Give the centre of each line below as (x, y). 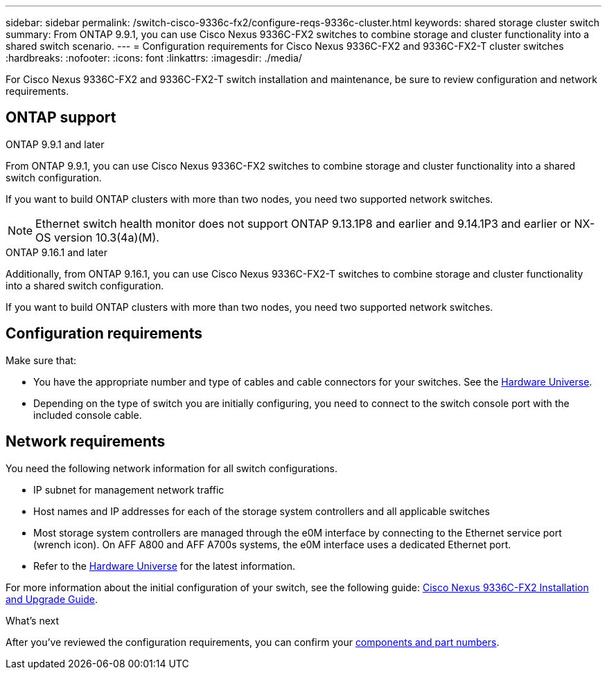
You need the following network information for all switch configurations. (171, 468)
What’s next (33, 620)
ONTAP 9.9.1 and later (55, 144)
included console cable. (88, 415)
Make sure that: (41, 360)
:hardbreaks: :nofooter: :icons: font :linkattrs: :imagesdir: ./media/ (154, 58)
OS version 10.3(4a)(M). (97, 237)
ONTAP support (61, 118)
